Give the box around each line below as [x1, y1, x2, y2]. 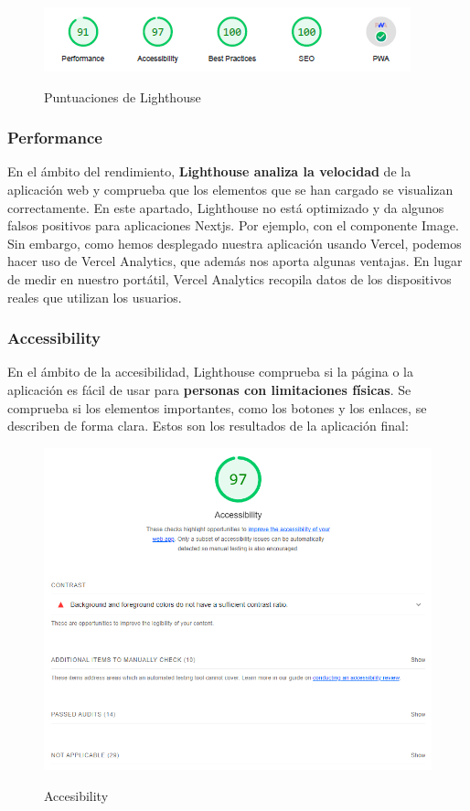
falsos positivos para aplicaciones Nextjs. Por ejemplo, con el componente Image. [7, 216, 459, 235]
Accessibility [7, 326, 101, 349]
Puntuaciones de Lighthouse [44, 87, 201, 106]
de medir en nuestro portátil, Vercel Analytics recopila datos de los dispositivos [7, 269, 452, 288]
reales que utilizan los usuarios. [7, 287, 182, 306]
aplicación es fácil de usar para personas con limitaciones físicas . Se [7, 379, 411, 399]
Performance [7, 126, 102, 149]
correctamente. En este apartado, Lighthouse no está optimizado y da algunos [7, 197, 444, 217]
